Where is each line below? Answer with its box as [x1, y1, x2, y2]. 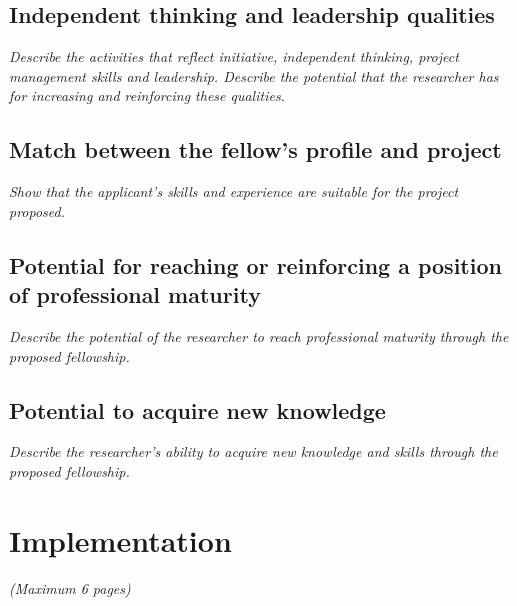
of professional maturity [9, 279, 261, 310]
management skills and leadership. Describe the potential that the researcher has [9, 65, 499, 86]
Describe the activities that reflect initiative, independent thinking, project [9, 46, 459, 67]
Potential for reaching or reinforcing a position [9, 249, 502, 280]
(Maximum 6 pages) [9, 577, 131, 598]
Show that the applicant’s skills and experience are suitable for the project [9, 181, 459, 202]
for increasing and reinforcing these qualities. [9, 85, 285, 106]
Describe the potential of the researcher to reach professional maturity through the [9, 325, 509, 346]
